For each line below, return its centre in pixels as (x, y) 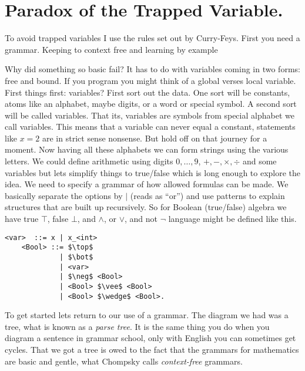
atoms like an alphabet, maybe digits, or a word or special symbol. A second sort (151, 104)
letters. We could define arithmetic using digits (89, 161)
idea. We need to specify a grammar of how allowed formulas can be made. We (147, 184)
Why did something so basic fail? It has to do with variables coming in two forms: (152, 69)
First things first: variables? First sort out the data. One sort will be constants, (148, 92)
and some (259, 161)
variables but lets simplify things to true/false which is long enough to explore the (153, 172)
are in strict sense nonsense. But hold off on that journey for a (155, 138)
